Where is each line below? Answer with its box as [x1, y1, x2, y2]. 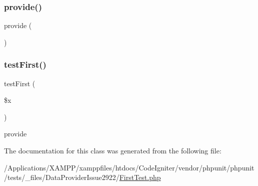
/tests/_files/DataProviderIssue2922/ [4, 172, 119, 182]
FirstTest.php [119, 172, 161, 182]
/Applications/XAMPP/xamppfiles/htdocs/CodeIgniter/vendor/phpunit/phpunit [4, 162, 254, 172]
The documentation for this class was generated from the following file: [4, 145, 221, 155]
